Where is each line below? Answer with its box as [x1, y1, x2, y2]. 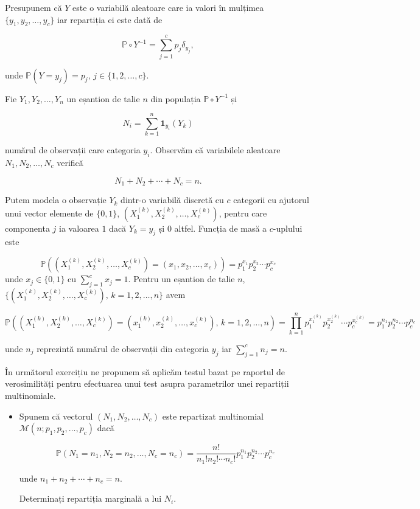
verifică [57, 156, 83, 169]
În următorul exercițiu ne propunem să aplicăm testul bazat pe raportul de [5, 365, 285, 378]
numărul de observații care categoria [5, 144, 141, 156]
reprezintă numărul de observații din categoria [37, 342, 209, 355]
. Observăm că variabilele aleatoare [150, 144, 281, 156]
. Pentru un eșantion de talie [128, 272, 235, 285]
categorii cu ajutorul [233, 193, 309, 206]
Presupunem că [5, 1, 62, 13]
